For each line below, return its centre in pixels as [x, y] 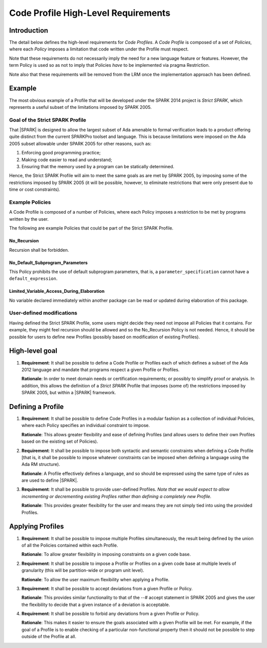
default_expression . [33, 278]
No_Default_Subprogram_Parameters [48, 263]
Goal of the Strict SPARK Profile [48, 120]
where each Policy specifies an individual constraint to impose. [86, 425]
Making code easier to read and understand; [67, 160]
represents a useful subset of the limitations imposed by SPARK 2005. [80, 107]
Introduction [29, 30]
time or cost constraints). [35, 189]
